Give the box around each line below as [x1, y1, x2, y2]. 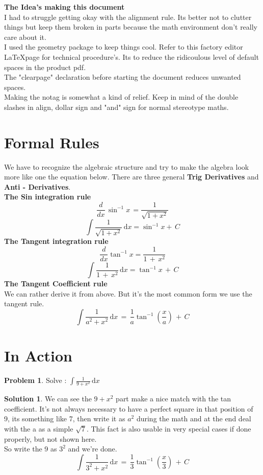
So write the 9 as [4, 443, 57, 454]
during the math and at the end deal [136, 413, 251, 424]
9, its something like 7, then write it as [4, 413, 125, 424]
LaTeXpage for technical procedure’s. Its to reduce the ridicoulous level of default [4, 51, 259, 62]
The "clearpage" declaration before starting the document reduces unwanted [4, 72, 241, 82]
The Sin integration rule [4, 191, 91, 202]
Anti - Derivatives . [4, 181, 71, 192]
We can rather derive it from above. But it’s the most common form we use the [4, 288, 252, 299]
